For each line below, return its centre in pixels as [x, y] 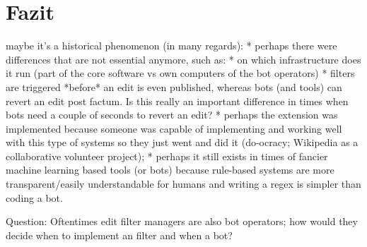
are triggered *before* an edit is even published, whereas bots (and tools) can [174, 86]
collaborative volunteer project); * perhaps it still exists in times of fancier [167, 156]
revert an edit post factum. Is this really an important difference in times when [177, 101]
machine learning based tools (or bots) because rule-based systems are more [170, 170]
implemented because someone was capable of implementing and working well [174, 128]
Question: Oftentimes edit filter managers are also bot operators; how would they [182, 221]
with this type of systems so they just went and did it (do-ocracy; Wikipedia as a [182, 142]
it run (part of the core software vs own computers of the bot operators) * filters [180, 73]
